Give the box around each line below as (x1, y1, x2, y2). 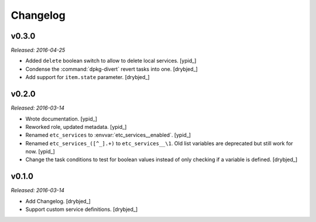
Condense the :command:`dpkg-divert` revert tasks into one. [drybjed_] (25, 65, 198, 73)
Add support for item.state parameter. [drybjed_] (25, 74, 150, 81)
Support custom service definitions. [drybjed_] (25, 206, 138, 213)
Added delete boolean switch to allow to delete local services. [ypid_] (25, 57, 197, 64)
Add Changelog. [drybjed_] (25, 197, 91, 204)
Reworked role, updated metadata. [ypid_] (25, 123, 127, 130)
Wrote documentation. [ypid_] (25, 115, 98, 122)
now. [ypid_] (25, 148, 55, 155)
